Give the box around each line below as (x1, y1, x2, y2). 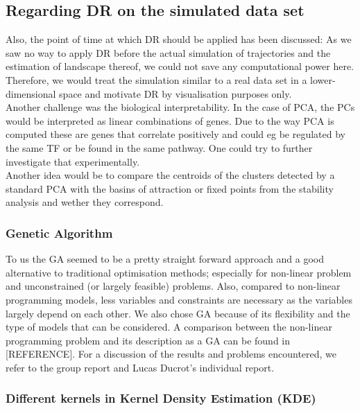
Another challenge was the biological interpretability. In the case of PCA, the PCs (6, 100, 355, 114)
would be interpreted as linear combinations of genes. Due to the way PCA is (6, 113, 334, 128)
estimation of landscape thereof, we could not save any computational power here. (6, 59, 354, 73)
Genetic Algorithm (6, 224, 113, 241)
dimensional (6, 86, 56, 100)
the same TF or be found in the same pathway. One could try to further (6, 140, 313, 155)
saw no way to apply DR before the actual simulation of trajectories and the (6, 45, 331, 60)
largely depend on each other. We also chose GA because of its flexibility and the (6, 306, 350, 320)
